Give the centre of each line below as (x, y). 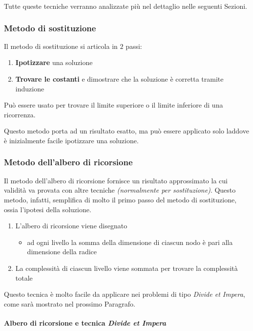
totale (24, 277)
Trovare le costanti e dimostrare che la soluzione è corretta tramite (119, 79)
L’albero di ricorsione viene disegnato (71, 226)
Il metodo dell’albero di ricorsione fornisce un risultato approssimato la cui (116, 180)
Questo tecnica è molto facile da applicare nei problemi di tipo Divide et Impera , (125, 294)
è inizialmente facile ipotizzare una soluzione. (71, 140)
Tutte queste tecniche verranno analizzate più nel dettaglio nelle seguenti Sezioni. (126, 6)
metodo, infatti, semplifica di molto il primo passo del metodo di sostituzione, (120, 199)
